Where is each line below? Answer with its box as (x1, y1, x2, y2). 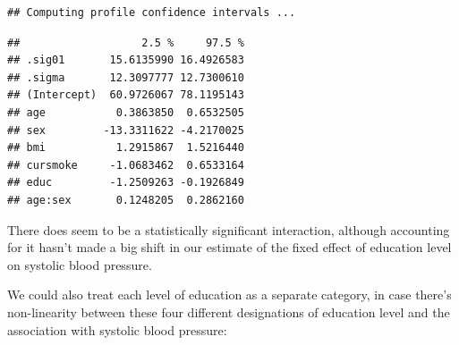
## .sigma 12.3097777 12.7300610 (7, 71, 244, 84)
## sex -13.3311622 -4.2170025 (7, 123, 244, 137)
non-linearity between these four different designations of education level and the (7, 302, 450, 321)
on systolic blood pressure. (7, 255, 152, 273)
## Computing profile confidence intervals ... (7, 6, 296, 19)
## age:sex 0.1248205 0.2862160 (7, 193, 244, 206)
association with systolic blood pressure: (7, 320, 227, 339)
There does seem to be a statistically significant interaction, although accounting (7, 220, 450, 239)
